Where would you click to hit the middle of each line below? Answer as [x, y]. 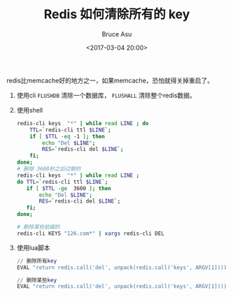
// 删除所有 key [37, 261]
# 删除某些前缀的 [38, 227]
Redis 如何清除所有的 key [117, 14]
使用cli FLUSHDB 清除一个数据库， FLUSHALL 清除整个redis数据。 [106, 95]
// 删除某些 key [37, 280]
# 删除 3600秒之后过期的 [49, 169]
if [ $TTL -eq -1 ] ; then [68, 136]
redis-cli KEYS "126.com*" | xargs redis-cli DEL [91, 233]
